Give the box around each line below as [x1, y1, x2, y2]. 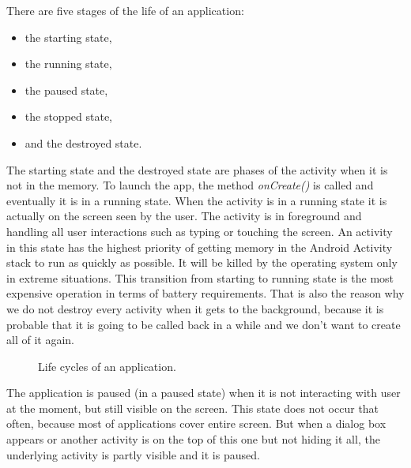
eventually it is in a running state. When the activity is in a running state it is [6, 192, 387, 208]
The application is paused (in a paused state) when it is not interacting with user [6, 384, 401, 401]
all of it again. [6, 331, 74, 348]
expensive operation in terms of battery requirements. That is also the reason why [6, 285, 405, 301]
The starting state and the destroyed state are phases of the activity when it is [6, 161, 388, 178]
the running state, [25, 55, 112, 72]
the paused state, [25, 81, 108, 98]
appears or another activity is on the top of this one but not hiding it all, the [6, 431, 380, 447]
